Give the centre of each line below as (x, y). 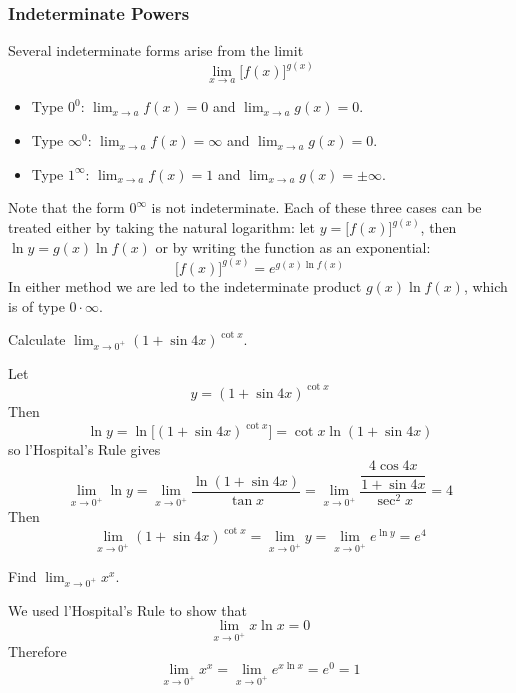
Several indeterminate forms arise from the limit (156, 50)
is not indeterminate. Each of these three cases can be (316, 207)
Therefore (37, 650)
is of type (36, 305)
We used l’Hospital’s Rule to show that (127, 609)
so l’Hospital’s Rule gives (84, 449)
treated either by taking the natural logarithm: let (162, 227)
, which (485, 285)
